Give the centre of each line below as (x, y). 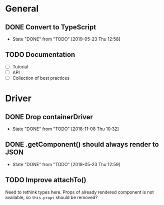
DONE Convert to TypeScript (51, 27)
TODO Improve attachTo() (46, 180)
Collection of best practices (41, 78)
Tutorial (20, 67)
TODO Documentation (40, 55)
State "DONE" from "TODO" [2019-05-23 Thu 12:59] (66, 164)
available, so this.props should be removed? (51, 197)
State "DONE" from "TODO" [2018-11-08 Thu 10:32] (65, 129)
